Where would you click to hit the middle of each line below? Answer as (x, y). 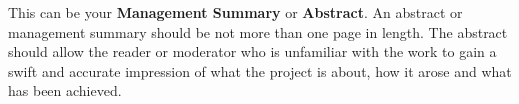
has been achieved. (65, 90)
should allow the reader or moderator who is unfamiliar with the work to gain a (252, 51)
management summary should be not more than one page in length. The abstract (258, 31)
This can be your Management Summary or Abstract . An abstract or (235, 12)
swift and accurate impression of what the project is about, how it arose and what (260, 70)
